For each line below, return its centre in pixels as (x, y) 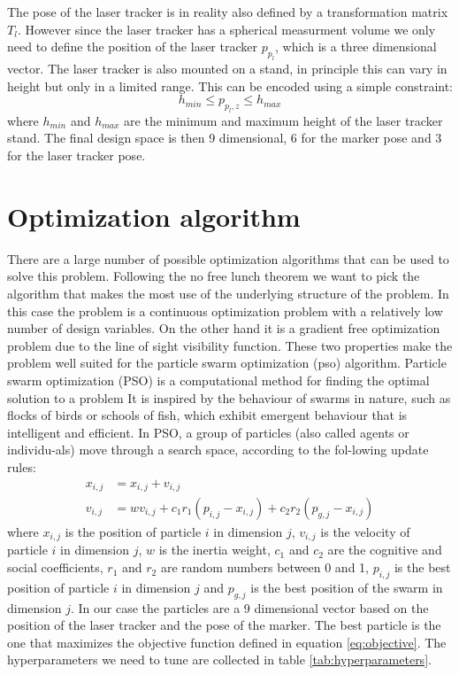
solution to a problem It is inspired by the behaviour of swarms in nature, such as (229, 397)
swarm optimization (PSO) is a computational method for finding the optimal (218, 380)
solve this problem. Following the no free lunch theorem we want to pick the (214, 276)
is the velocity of (365, 532)
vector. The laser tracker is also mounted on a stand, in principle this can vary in (227, 68)
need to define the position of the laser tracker (132, 47)
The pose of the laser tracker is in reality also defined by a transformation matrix (228, 12)
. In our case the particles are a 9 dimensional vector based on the (249, 607)
